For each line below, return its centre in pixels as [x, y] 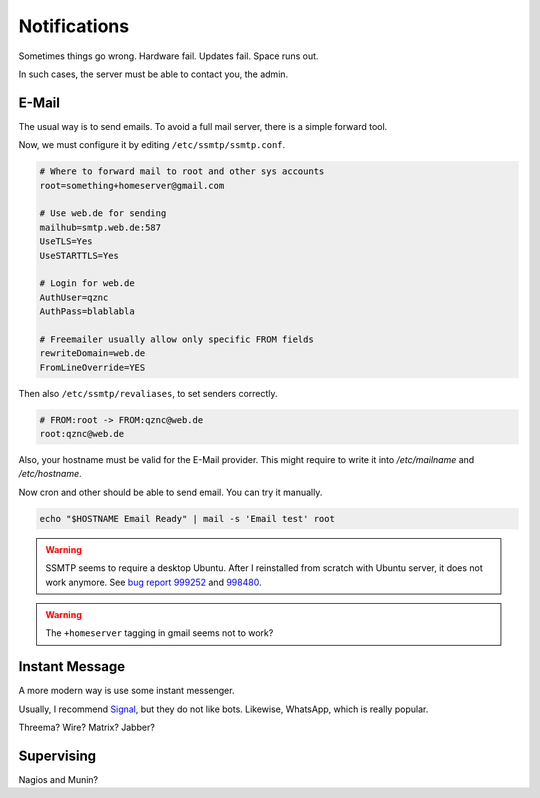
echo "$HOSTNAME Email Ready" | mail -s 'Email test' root [187, 518]
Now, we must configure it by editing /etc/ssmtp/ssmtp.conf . [152, 145]
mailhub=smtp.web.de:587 [100, 227]
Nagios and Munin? [58, 779]
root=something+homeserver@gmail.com [132, 185]
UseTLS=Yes [66, 241]
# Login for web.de [87, 283]
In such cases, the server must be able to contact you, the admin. [153, 74]
